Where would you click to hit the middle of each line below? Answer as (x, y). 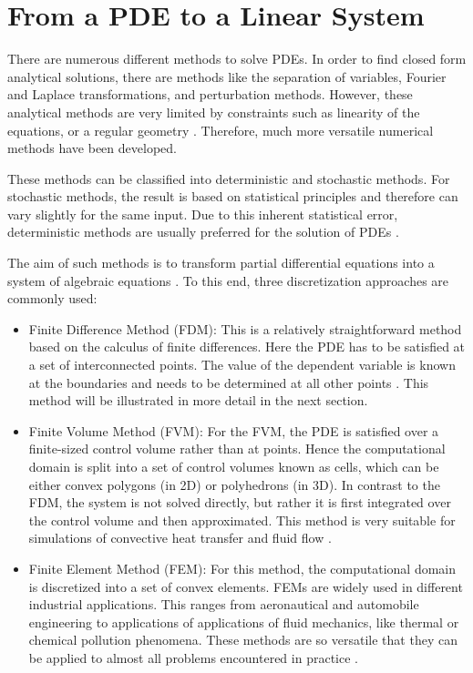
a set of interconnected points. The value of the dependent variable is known (242, 365)
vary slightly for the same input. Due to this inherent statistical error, (203, 214)
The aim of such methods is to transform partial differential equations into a (221, 263)
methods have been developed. (92, 148)
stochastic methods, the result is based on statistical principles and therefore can (233, 196)
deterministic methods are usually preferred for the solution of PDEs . (203, 232)
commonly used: (52, 298)
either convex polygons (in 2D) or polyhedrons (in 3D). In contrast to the (234, 484)
